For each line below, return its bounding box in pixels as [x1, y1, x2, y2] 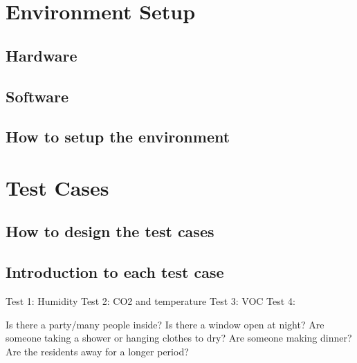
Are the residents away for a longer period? [6, 344, 189, 358]
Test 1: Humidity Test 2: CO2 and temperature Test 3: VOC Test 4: [6, 294, 295, 308]
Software [6, 85, 69, 106]
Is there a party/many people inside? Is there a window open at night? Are [6, 317, 324, 331]
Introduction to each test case [6, 261, 224, 283]
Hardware [6, 44, 77, 66]
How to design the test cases [6, 221, 214, 242]
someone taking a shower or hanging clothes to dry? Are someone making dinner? [6, 331, 352, 345]
